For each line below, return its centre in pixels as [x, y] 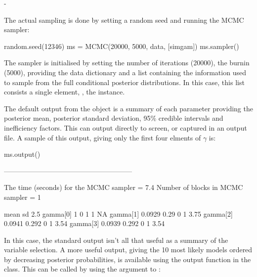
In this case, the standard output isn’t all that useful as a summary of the [116, 240]
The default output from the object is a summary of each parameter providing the [128, 108]
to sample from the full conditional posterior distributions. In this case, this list [124, 82]
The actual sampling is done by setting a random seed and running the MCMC [124, 20]
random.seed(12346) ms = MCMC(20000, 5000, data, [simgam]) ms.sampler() [122, 46]
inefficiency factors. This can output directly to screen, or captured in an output [126, 127]
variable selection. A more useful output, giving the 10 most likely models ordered [128, 250]
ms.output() [22, 154]
